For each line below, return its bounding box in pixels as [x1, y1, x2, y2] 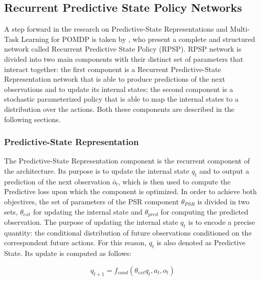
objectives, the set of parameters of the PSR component [4, 196, 179, 206]
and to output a [199, 165, 249, 176]
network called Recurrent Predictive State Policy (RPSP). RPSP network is [4, 43, 242, 54]
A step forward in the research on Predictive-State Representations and [4, 24, 228, 34]
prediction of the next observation [4, 176, 110, 186]
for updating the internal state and [33, 206, 143, 217]
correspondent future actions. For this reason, [4, 237, 147, 248]
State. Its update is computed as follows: [4, 248, 132, 259]
